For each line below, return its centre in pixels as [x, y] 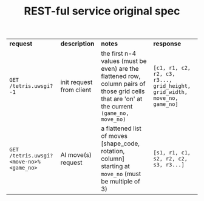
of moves [114, 136]
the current [117, 107]
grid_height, [172, 86]
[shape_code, [121, 143]
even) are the [120, 69]
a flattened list [121, 128]
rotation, [113, 151]
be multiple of [121, 182]
